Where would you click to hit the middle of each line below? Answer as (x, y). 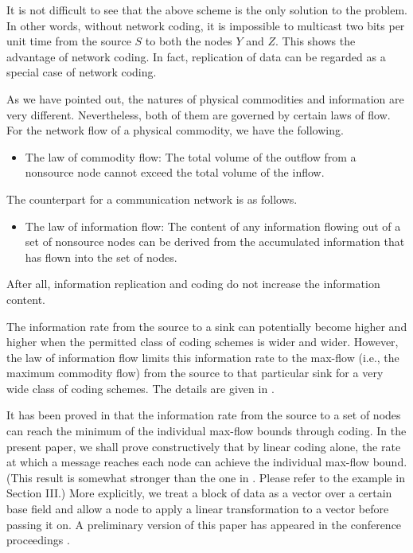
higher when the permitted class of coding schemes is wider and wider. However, (203, 342)
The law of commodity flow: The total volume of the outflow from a (191, 156)
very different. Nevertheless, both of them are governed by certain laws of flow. (199, 114)
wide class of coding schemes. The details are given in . (140, 388)
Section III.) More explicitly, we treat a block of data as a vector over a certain (199, 493)
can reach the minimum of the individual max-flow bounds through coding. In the (206, 431)
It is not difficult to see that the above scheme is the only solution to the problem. (207, 10)
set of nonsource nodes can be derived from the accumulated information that (215, 241)
